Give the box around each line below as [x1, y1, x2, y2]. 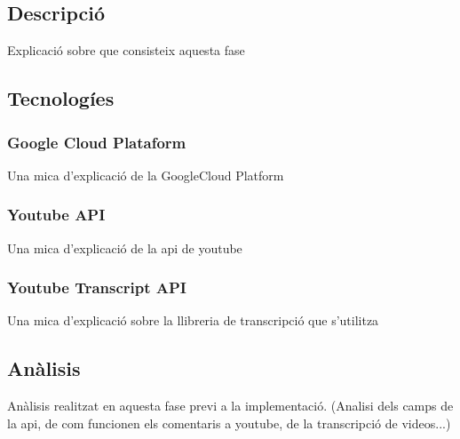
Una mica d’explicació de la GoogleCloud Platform [7, 165, 284, 184]
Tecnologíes [7, 84, 115, 112]
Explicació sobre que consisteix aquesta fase [7, 41, 245, 60]
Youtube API [7, 204, 106, 226]
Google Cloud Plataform [7, 131, 186, 153]
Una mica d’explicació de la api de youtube [7, 238, 242, 257]
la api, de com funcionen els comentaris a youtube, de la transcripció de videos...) [7, 413, 451, 432]
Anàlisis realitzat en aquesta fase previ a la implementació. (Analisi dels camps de [7, 396, 454, 415]
